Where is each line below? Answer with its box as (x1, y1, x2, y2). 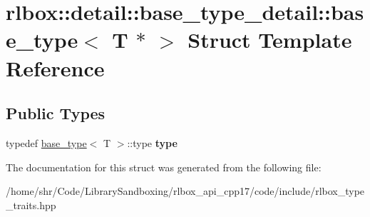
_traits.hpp (6, 197, 56, 212)
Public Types (6, 102, 106, 124)
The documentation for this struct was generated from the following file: (6, 159, 322, 174)
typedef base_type (6, 135, 87, 150)
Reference (6, 53, 105, 82)
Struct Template (187, 25, 352, 54)
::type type (127, 135, 178, 150)
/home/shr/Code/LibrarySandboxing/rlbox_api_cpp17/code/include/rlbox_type (6, 183, 365, 198)
